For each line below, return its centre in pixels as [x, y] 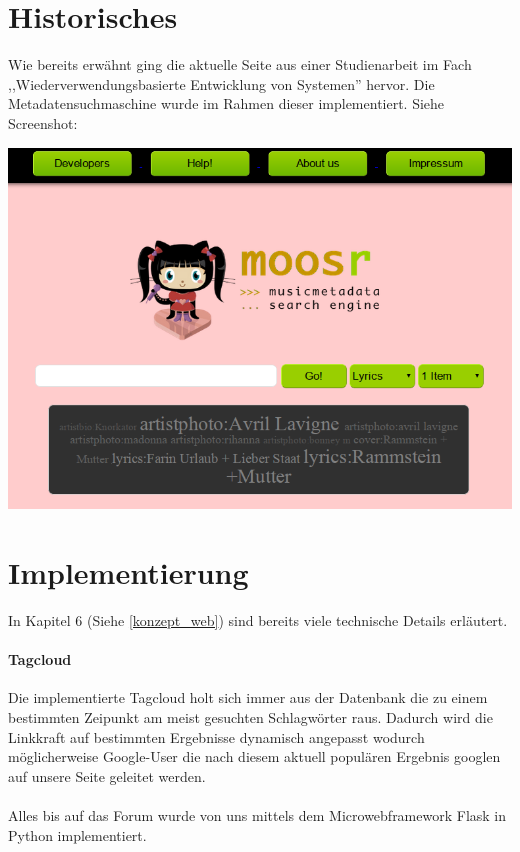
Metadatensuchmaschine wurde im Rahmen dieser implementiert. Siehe [226, 103]
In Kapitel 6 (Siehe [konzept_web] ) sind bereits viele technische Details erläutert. [258, 620]
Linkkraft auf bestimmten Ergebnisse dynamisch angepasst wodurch [216, 736]
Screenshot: [43, 122]
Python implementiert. [77, 834]
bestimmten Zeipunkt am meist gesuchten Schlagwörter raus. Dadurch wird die [250, 717]
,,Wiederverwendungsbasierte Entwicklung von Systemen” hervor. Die [221, 83]
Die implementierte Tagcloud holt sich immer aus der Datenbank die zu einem [248, 697]
